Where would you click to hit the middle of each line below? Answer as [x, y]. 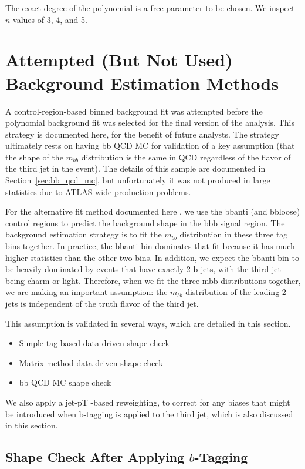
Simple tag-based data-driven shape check [94, 343]
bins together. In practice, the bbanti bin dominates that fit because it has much [150, 246]
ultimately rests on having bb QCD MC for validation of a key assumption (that [150, 145]
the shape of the [34, 157]
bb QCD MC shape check [65, 382]
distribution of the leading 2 [236, 292]
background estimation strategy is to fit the [84, 234]
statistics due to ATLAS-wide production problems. [98, 191]
